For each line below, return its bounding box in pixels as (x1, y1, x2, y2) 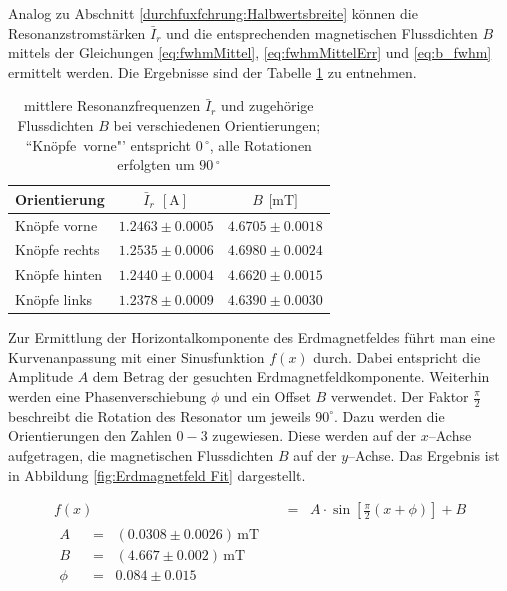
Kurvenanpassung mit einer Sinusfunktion (8, 346, 265, 367)
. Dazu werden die (334, 405, 445, 426)
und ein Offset (224, 386, 311, 406)
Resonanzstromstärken (8, 22, 146, 43)
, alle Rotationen (209, 134, 312, 155)
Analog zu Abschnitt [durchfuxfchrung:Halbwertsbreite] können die (8, 3, 418, 23)
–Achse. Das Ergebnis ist (348, 445, 500, 466)
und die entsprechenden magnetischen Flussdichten (166, 22, 478, 43)
